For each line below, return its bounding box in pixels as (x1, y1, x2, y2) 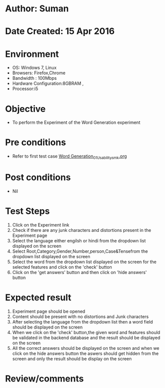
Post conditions (5, 172, 71, 183)
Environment (5, 48, 59, 59)
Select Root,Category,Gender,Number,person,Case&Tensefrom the (12, 248, 148, 254)
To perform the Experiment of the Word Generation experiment (12, 119, 141, 125)
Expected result (5, 292, 72, 303)
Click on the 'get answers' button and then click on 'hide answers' (12, 269, 147, 275)
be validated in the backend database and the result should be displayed (12, 334, 161, 340)
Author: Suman (5, 3, 69, 14)
